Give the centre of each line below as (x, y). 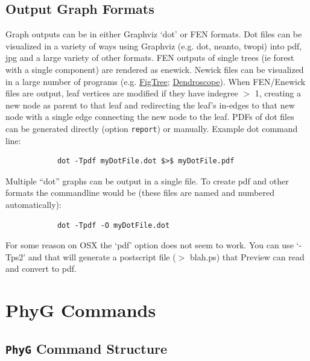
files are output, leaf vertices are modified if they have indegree (122, 93)
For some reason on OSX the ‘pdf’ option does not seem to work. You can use (150, 245)
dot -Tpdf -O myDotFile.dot (113, 225)
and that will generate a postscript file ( (102, 256)
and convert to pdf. (41, 268)
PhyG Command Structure (87, 348)
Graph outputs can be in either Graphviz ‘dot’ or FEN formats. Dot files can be (154, 34)
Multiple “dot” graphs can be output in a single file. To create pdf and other (147, 180)
